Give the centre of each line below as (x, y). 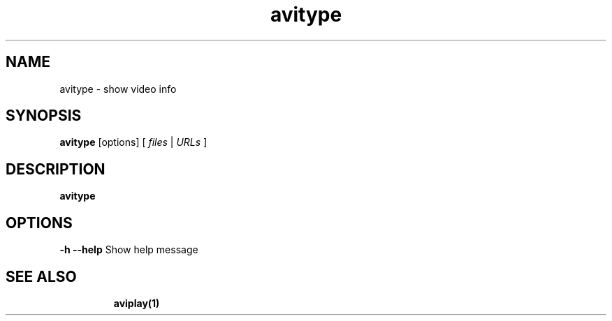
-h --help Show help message (129, 250)
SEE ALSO (41, 276)
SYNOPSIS (44, 116)
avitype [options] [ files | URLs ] (133, 142)
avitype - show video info (118, 89)
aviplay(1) (137, 303)
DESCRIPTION (56, 169)
